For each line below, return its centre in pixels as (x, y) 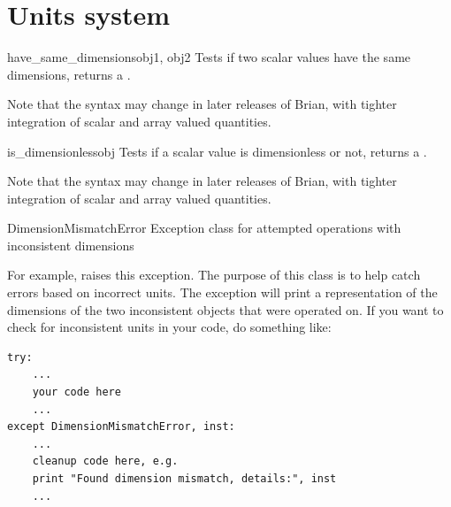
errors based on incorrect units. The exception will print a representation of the (222, 292)
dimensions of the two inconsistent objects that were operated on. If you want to (225, 309)
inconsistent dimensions (71, 245)
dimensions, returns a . (69, 74)
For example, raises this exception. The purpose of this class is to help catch (214, 275)
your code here (76, 392)
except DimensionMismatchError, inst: (121, 427)
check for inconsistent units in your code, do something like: (169, 327)
